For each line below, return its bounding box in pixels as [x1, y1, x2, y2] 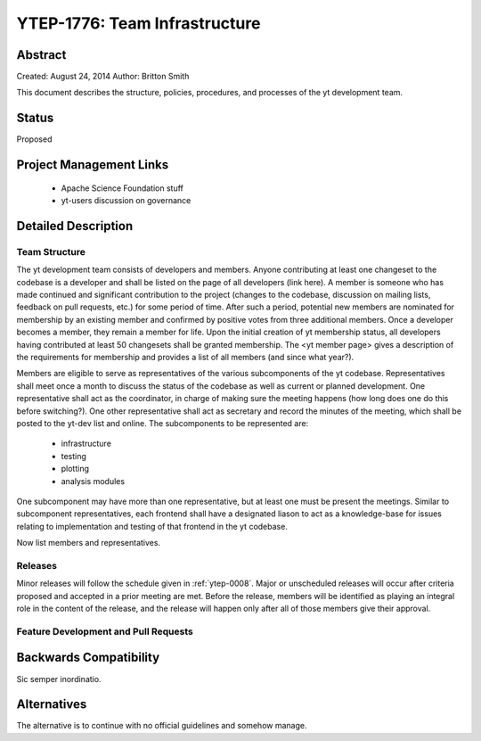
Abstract [16, 47, 67, 62]
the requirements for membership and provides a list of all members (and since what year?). [16, 352, 355, 363]
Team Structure [16, 245, 86, 258]
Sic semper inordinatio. [16, 673, 102, 684]
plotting [61, 464, 89, 474]
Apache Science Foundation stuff [61, 183, 184, 193]
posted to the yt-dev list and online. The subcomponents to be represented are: [16, 418, 309, 428]
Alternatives [16, 696, 87, 712]
